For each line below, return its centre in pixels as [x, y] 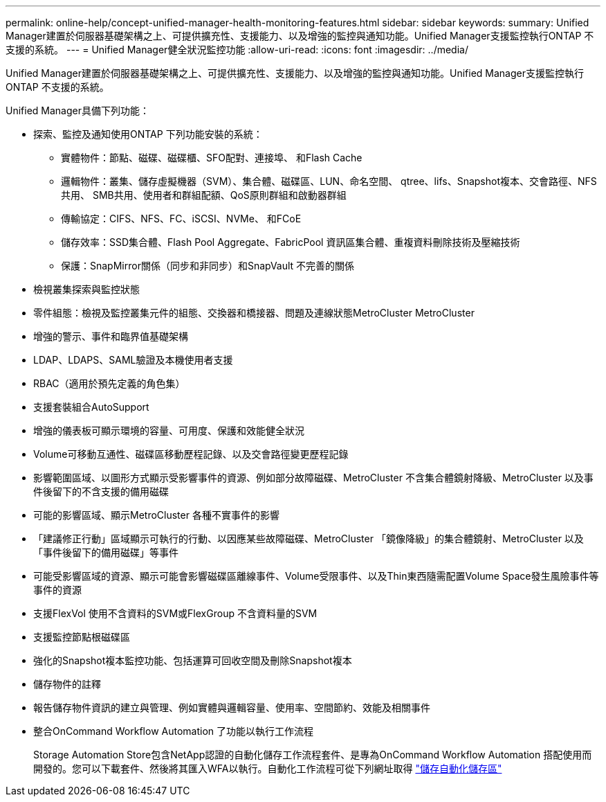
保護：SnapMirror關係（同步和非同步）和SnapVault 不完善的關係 [208, 266]
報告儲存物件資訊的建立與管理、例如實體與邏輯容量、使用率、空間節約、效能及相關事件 [232, 707]
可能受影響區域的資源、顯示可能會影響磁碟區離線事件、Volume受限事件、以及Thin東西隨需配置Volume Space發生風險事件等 [316, 576]
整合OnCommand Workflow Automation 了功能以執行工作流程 [174, 731]
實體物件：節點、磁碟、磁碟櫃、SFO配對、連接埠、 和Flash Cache [212, 158]
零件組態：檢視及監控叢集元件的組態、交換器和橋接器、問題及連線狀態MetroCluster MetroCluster [254, 313]
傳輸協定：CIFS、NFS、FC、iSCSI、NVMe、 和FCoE [181, 219]
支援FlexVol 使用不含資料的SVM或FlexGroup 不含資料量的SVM [175, 613]
